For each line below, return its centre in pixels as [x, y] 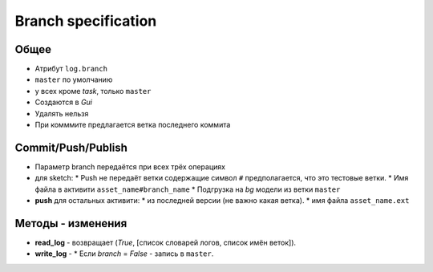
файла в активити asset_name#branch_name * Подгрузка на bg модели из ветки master [188, 189]
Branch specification [86, 21]
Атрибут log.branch [71, 69]
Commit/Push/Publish [71, 147]
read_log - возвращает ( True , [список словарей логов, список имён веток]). [166, 242]
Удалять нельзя [62, 113]
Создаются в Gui [63, 102]
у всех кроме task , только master [93, 91]
